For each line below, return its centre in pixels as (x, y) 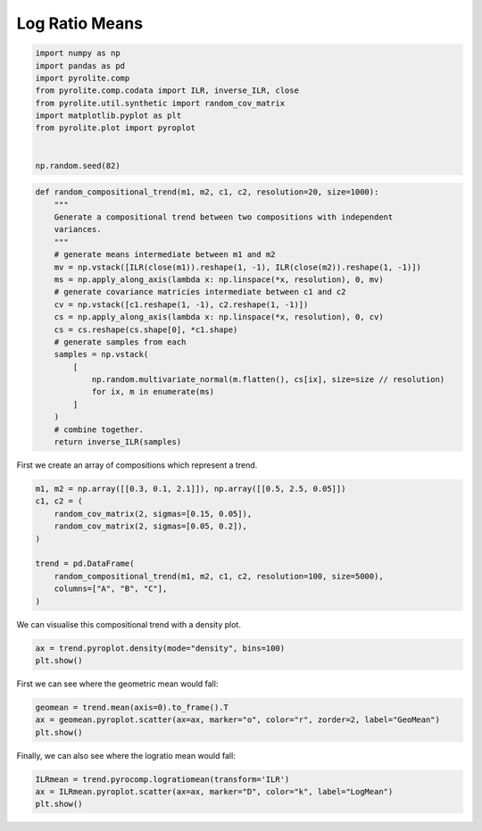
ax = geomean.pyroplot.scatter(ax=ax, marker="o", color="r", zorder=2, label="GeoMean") (238, 720)
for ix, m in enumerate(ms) (153, 392)
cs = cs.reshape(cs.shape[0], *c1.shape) (146, 329)
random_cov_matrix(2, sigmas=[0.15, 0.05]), (153, 514)
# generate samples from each (120, 342)
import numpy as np (78, 53)
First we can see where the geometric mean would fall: (117, 684)
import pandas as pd (80, 66)
